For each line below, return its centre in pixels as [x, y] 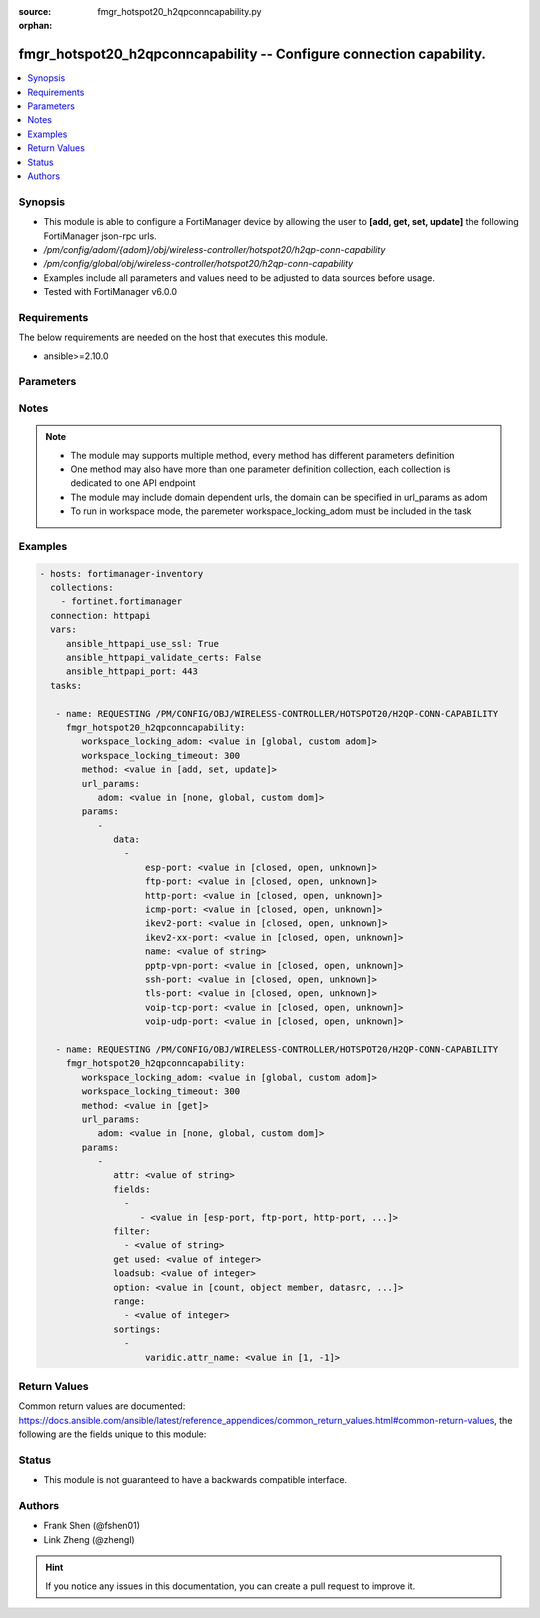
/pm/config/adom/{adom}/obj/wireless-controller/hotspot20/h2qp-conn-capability [214, 249]
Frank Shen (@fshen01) [91, 1526]
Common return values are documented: [102, 1406]
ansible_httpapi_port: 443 [132, 671]
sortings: [137, 1329]
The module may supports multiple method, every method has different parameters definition [262, 455]
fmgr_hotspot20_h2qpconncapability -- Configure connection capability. [252, 54]
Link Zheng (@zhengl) [89, 1539]
